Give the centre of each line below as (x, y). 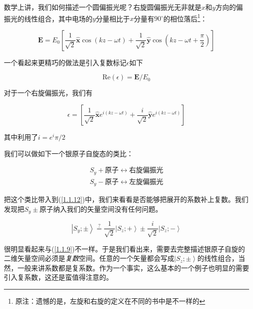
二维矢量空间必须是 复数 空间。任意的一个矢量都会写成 (89, 258)
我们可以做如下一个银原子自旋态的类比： (69, 153)
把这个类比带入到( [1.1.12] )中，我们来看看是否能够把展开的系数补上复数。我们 (126, 199)
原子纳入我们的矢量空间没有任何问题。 (101, 209)
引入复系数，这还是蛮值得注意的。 (58, 277)
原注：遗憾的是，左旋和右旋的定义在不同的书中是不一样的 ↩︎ (110, 301)
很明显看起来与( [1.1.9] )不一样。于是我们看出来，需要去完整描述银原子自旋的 (125, 248)
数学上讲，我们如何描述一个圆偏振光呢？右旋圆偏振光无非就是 (103, 7)
